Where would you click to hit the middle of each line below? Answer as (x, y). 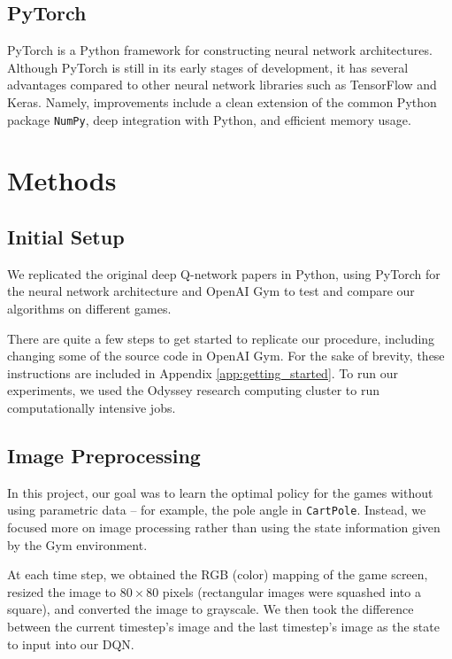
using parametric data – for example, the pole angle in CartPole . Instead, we (217, 510)
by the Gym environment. (77, 544)
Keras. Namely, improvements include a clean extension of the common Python (222, 101)
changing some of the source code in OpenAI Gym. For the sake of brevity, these (226, 356)
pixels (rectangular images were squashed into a (291, 591)
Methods (62, 180)
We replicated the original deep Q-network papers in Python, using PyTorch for (224, 273)
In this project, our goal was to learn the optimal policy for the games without (220, 492)
